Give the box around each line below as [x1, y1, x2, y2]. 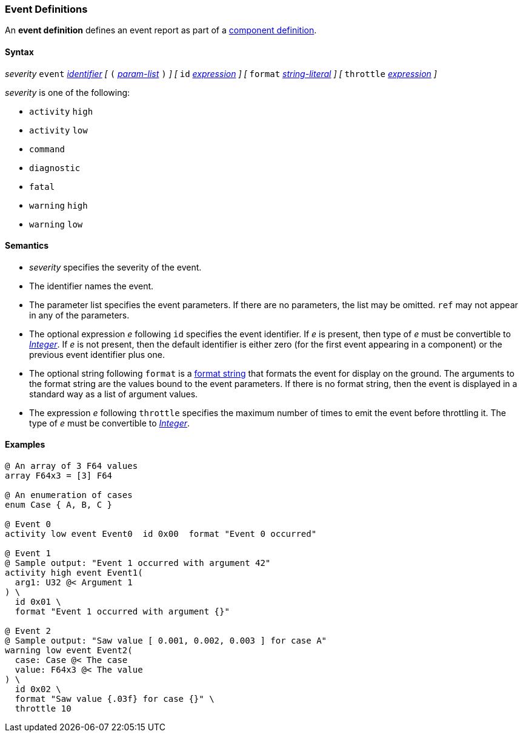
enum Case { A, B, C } [5, 500, 113, 510]
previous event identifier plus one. [29, 349, 165, 360]
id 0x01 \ [15, 597, 61, 607]
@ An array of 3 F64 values [5, 461, 138, 471]
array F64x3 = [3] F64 [5, 471, 113, 481]
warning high [29, 200, 88, 210]
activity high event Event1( [5, 568, 143, 578]
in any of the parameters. [29, 309, 130, 320]
